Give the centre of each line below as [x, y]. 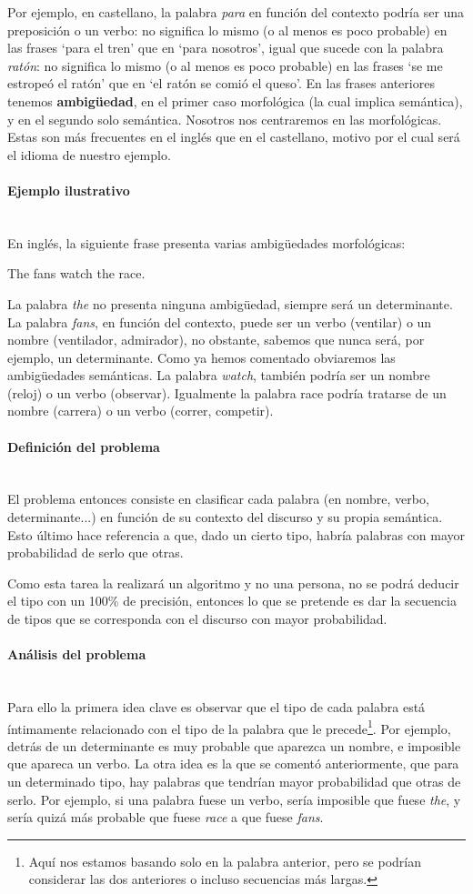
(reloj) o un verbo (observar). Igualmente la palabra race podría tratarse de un [227, 392]
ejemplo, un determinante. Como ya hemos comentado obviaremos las [201, 357]
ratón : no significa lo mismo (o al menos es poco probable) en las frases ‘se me [225, 65]
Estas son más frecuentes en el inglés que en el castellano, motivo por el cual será [234, 137]
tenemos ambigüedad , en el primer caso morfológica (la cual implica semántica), [235, 100]
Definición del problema [84, 446]
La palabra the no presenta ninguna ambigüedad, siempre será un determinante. [230, 303]
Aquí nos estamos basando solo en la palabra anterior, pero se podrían [225, 861]
